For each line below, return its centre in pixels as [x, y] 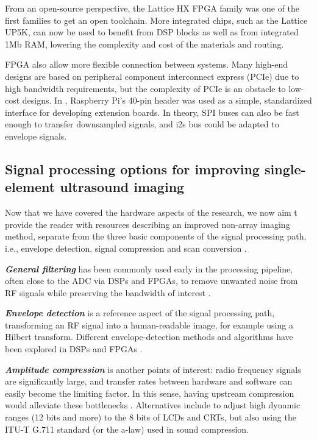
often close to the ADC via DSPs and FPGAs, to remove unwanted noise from [151, 281]
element [30, 187]
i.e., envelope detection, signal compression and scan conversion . [126, 248]
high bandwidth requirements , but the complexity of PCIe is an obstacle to [145, 88]
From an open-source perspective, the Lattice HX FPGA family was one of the [152, 8]
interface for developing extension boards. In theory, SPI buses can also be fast [152, 112]
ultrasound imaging [122, 187]
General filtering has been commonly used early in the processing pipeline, [149, 268]
